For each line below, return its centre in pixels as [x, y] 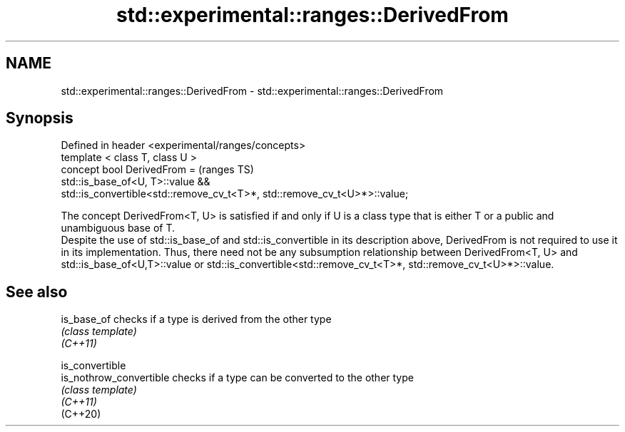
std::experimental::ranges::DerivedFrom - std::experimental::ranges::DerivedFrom [252, 91]
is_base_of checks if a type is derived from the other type [196, 319]
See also [37, 292]
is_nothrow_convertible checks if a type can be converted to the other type [237, 378]
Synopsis [40, 118]
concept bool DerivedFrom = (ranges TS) [157, 170]
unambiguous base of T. [118, 228]
